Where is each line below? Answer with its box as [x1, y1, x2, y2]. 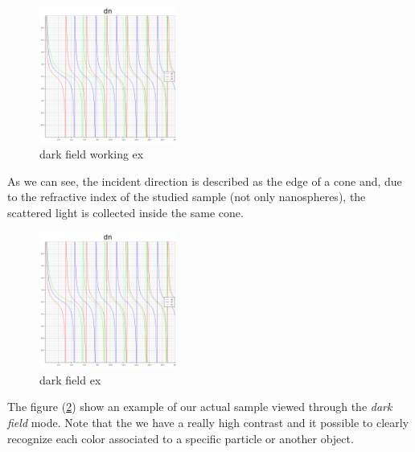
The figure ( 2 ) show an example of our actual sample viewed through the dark [7, 398, 392, 415]
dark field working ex [39, 146, 144, 162]
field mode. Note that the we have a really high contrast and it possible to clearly [7, 413, 409, 430]
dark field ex [39, 371, 101, 388]
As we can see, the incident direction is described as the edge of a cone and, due [7, 172, 402, 189]
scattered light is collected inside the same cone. [7, 203, 244, 220]
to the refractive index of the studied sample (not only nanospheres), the [7, 188, 366, 205]
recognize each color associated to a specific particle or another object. [7, 429, 354, 446]
